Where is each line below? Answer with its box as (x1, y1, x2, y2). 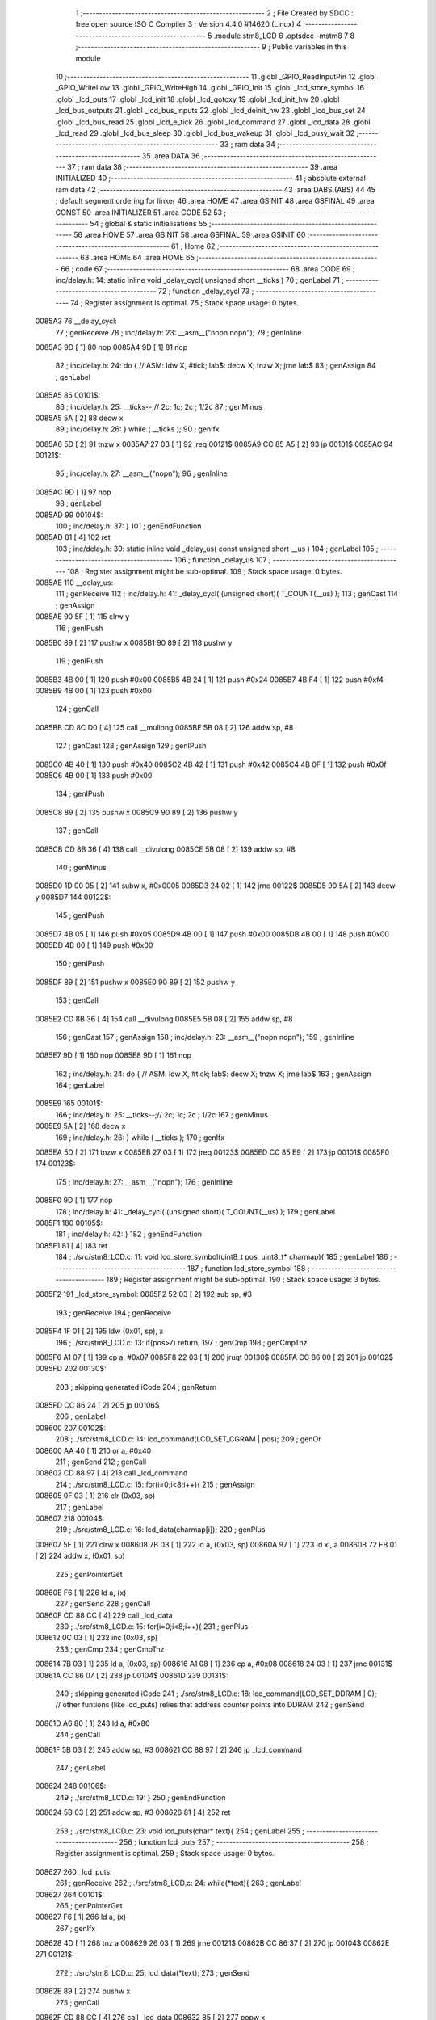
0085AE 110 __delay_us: (35, 578, 114, 587)
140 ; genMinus (55, 863, 107, 872)
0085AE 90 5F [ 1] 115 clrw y (35, 612, 130, 621)
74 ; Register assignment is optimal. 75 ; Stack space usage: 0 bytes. (69, 297, 300, 307)
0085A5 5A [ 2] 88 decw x (35, 413, 124, 423)
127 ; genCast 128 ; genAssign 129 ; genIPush (55, 741, 207, 751)
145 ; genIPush (55, 911, 105, 920)
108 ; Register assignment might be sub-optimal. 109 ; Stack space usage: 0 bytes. (67, 566, 342, 576)
